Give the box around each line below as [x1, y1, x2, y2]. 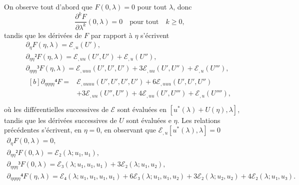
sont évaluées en [117, 103, 166, 114]
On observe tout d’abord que [4, 1, 92, 11]
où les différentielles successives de [4, 103, 108, 114]
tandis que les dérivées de [4, 29, 82, 40]
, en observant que [100, 124, 156, 135]
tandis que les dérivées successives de [4, 114, 117, 125]
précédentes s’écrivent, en [4, 124, 81, 135]
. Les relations [177, 114, 220, 125]
